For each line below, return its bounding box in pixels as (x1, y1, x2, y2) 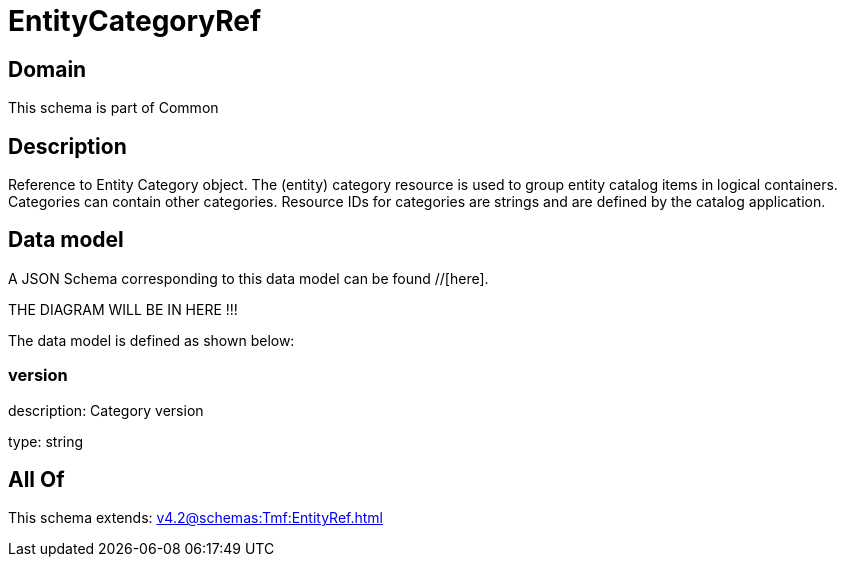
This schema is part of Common (8, 99, 219, 117)
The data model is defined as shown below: (8, 331, 295, 349)
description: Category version (8, 401, 204, 419)
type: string (8, 432, 84, 450)
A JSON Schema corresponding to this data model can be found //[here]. (8, 269, 489, 287)
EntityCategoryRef (8, 4, 262, 38)
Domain (8, 56, 87, 82)
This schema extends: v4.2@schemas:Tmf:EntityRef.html (8, 509, 384, 527)
